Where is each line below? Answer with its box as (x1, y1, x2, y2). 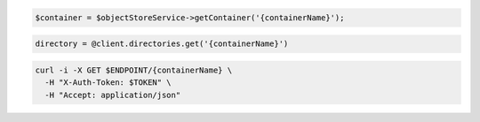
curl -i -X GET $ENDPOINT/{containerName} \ (35, 65, 233, 75)
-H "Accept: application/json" (44, 89, 181, 100)
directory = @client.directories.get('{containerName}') (35, 39, 289, 49)
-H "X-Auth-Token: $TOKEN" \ (44, 78, 172, 88)
